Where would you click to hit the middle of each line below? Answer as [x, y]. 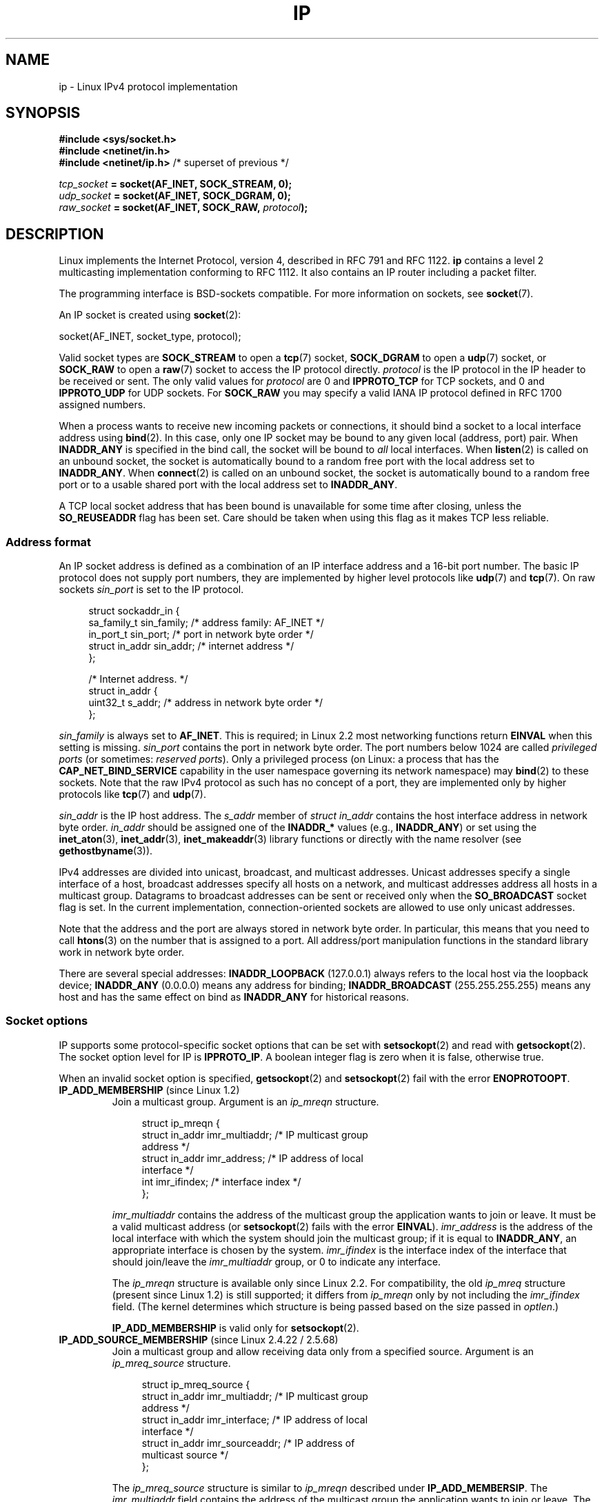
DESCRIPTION [55, 234]
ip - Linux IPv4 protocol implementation [148, 86]
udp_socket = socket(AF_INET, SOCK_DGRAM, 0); [175, 196]
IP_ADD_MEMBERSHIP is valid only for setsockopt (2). [235, 1328]
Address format [49, 542]
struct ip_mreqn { [181, 1123]
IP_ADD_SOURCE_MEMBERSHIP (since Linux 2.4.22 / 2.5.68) [199, 1339]
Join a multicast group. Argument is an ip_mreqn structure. [245, 1101]
